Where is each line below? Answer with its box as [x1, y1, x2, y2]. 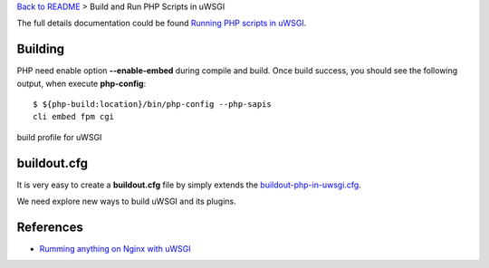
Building [16, 42, 65, 57]
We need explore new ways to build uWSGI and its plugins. [16, 196, 236, 207]
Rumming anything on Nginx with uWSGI [39, 244, 191, 254]
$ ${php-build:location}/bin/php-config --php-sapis [33, 100, 272, 110]
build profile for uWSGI [16, 131, 102, 142]
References [16, 219, 83, 234]
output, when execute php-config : [16, 78, 147, 89]
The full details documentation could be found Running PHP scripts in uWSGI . [16, 18, 307, 29]
